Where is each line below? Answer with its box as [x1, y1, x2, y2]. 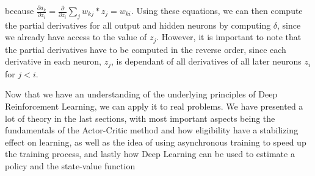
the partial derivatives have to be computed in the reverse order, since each [5, 43, 286, 55]
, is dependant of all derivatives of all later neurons [110, 55, 302, 68]
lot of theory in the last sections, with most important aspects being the [5, 111, 275, 124]
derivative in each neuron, [5, 55, 101, 68]
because [5, 4, 34, 16]
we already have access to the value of [5, 30, 147, 43]
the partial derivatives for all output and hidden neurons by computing [5, 18, 271, 31]
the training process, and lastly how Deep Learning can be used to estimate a [5, 147, 295, 160]
